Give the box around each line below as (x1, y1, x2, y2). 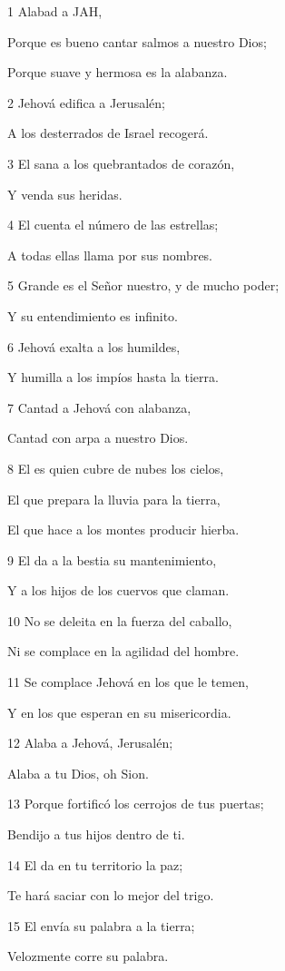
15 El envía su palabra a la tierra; (7, 916, 195, 935)
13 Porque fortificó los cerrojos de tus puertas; (7, 794, 264, 813)
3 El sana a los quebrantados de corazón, (7, 153, 235, 172)
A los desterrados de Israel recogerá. (7, 123, 209, 142)
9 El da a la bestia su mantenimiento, (7, 550, 217, 569)
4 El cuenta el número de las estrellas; (7, 215, 219, 234)
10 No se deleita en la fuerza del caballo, (7, 611, 232, 630)
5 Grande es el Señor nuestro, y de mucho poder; (7, 276, 280, 295)
